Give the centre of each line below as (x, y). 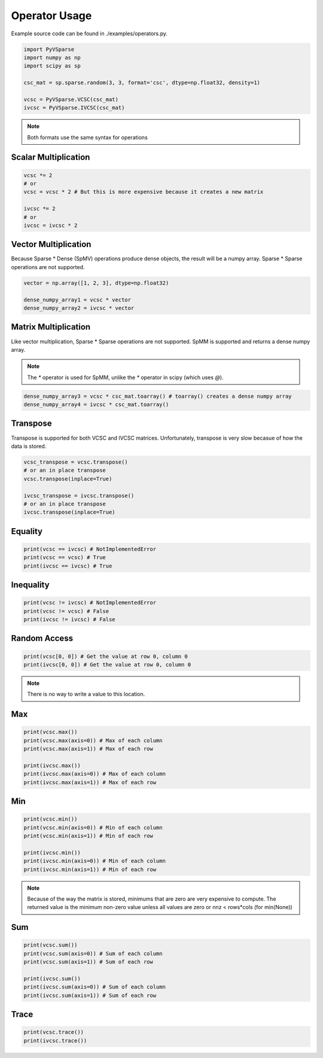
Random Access (42, 638)
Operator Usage (51, 16)
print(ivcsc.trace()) (55, 1040)
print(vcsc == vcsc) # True (65, 557)
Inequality (31, 585)
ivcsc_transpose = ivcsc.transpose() (79, 496)
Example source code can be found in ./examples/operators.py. (89, 33)
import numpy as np (52, 57)
